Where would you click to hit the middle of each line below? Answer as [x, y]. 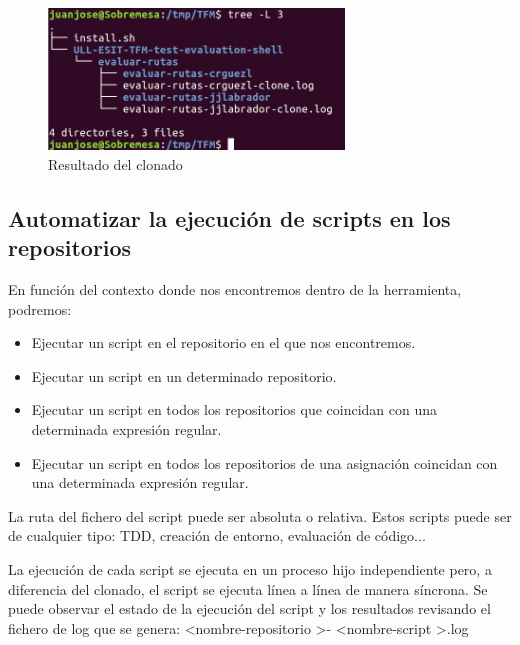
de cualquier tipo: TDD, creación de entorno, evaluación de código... [217, 535]
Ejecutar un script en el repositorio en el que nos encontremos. [223, 342]
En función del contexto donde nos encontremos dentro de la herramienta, [235, 289]
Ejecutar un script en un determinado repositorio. [184, 375]
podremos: [40, 308]
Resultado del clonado [115, 163]
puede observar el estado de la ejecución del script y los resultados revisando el [249, 608]
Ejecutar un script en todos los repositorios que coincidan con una [234, 409]
